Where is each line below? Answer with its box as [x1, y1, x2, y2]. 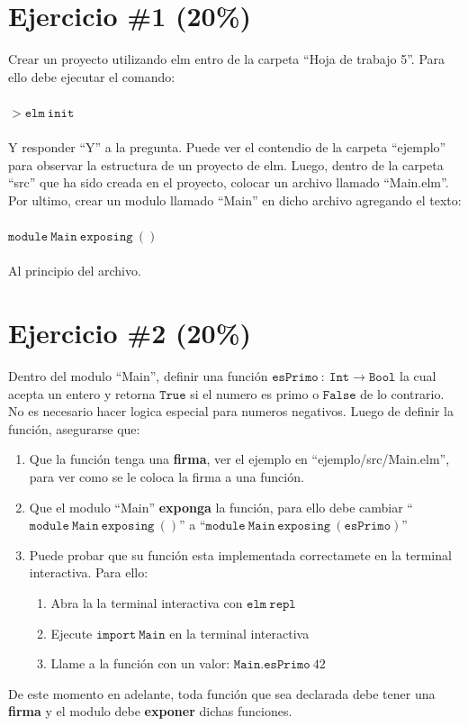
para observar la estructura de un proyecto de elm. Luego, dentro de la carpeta [8, 155, 444, 174]
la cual [400, 366, 436, 385]
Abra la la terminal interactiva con [50, 593, 243, 612]
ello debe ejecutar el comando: [8, 67, 175, 86]
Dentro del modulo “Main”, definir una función [8, 366, 268, 385]
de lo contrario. [360, 384, 445, 403]
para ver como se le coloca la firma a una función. [29, 467, 304, 486]
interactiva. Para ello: [29, 563, 148, 582]
